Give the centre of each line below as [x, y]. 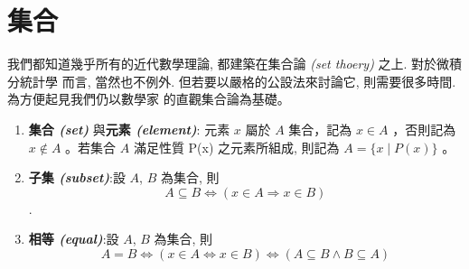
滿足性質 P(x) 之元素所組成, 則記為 [236, 147]
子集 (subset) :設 [77, 177]
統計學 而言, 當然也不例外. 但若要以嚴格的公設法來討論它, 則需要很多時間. [238, 81]
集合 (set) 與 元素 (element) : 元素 [129, 129]
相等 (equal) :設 [74, 239]
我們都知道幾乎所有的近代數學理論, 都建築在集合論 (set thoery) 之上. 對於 [222, 64]
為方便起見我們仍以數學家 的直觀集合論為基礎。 [149, 99]
